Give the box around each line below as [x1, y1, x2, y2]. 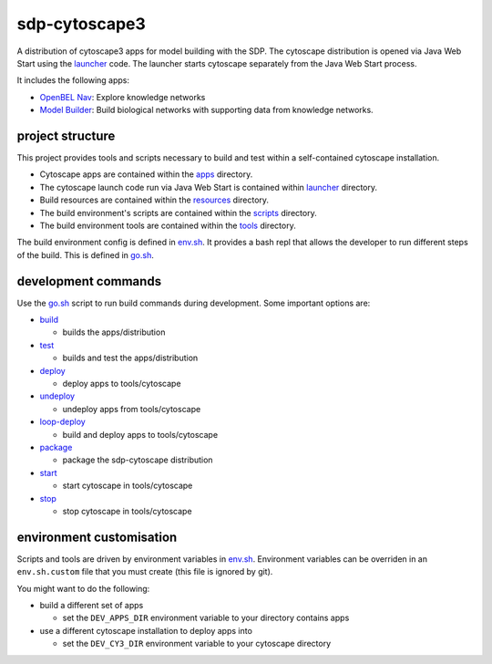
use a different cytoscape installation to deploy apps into [39, 625, 252, 636]
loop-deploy [39, 416, 86, 428]
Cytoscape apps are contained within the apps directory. [39, 169, 253, 180]
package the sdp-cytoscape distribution [62, 454, 213, 465]
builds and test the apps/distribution [62, 352, 199, 364]
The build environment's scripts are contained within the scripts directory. [39, 207, 318, 218]
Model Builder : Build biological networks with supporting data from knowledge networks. [39, 105, 374, 116]
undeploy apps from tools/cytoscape [62, 403, 201, 414]
